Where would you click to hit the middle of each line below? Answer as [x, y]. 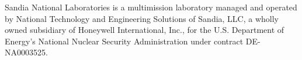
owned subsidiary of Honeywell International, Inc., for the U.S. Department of [145, 30]
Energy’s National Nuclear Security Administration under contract [124, 41]
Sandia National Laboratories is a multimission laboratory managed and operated [151, 7]
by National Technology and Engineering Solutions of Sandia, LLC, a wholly [142, 18]
